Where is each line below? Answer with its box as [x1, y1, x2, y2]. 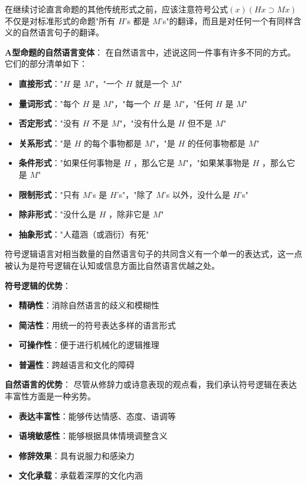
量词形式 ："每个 [18, 97, 80, 109]
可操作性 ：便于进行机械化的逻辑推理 [18, 338, 159, 351]
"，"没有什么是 [119, 117, 175, 129]
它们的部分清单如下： [5, 57, 87, 70]
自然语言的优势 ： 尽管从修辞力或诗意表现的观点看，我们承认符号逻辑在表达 [5, 378, 297, 390]
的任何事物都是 [187, 136, 246, 149]
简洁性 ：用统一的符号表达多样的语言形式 [18, 318, 176, 331]
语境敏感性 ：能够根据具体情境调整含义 [18, 429, 168, 442]
